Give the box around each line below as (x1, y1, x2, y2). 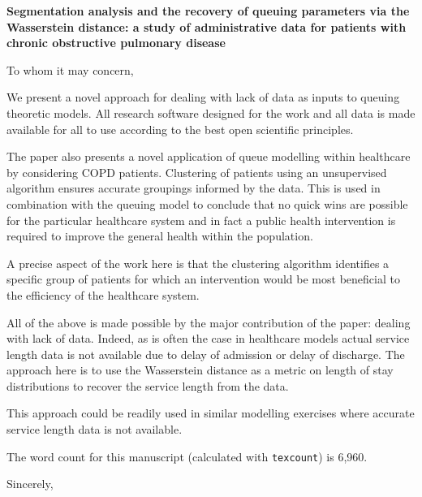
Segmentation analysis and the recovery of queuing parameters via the (6, 2, 410, 19)
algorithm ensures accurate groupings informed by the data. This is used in (6, 179, 381, 197)
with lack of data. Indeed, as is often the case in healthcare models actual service (6, 330, 410, 347)
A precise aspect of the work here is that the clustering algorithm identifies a (6, 254, 390, 271)
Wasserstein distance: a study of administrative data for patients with (6, 18, 407, 35)
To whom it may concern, (6, 61, 134, 78)
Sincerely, (6, 475, 54, 492)
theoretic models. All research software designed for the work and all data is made (6, 104, 416, 121)
